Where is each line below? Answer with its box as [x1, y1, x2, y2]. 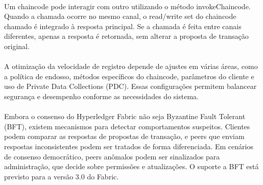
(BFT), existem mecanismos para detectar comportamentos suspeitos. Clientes [4, 121, 250, 131]
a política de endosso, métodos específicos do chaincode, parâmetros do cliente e [4, 71, 254, 81]
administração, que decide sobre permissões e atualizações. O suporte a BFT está [4, 161, 259, 172]
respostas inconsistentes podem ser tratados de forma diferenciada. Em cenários [4, 141, 253, 151]
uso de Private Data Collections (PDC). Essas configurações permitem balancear [4, 81, 257, 91]
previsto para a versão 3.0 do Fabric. [4, 171, 119, 181]
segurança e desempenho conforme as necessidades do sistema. [4, 90, 199, 101]
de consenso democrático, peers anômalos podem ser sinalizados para [4, 151, 220, 161]
